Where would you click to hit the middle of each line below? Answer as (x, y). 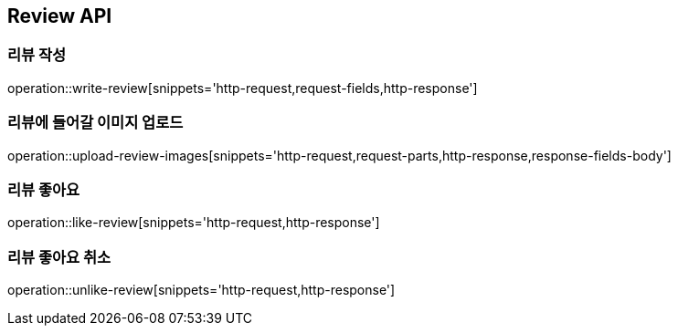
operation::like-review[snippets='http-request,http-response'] (194, 223)
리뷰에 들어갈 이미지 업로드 (95, 123)
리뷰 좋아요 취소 (59, 257)
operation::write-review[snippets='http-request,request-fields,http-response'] (243, 88)
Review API (60, 16)
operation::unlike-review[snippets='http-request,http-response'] (201, 290)
